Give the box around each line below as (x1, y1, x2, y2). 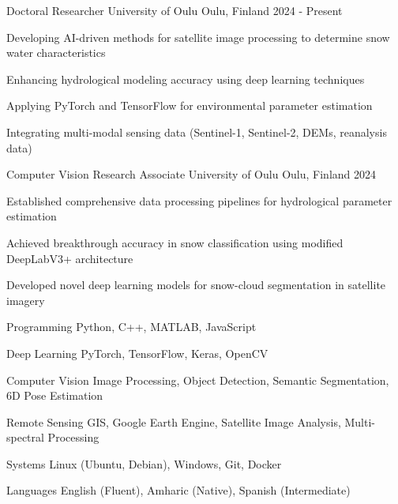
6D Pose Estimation (6, 387, 103, 404)
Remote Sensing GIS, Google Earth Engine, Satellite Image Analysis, (6, 413, 341, 430)
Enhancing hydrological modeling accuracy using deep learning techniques (6, 70, 365, 87)
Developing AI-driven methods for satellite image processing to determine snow (6, 28, 390, 45)
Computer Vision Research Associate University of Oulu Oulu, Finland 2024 (6, 166, 377, 182)
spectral (6, 429, 44, 446)
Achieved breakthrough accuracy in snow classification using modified (6, 234, 344, 250)
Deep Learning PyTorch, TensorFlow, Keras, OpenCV (6, 344, 268, 361)
